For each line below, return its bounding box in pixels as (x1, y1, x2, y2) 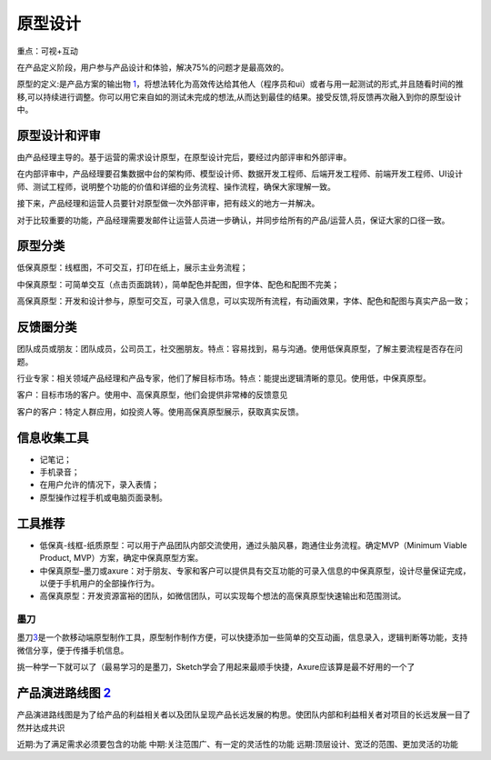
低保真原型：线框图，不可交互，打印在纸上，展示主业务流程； (16, 262, 248, 273)
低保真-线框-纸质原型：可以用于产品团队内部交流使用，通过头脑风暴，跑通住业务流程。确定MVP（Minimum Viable (39, 539, 467, 550)
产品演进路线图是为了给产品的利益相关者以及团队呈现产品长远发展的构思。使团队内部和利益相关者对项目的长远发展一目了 (16, 709, 471, 720)
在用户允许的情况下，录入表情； (39, 479, 159, 490)
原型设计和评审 (16, 127, 101, 143)
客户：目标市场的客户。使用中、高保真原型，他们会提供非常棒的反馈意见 (16, 389, 288, 400)
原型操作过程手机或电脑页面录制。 (39, 492, 167, 503)
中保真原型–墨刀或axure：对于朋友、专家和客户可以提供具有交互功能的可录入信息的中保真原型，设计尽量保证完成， (39, 565, 471, 576)
